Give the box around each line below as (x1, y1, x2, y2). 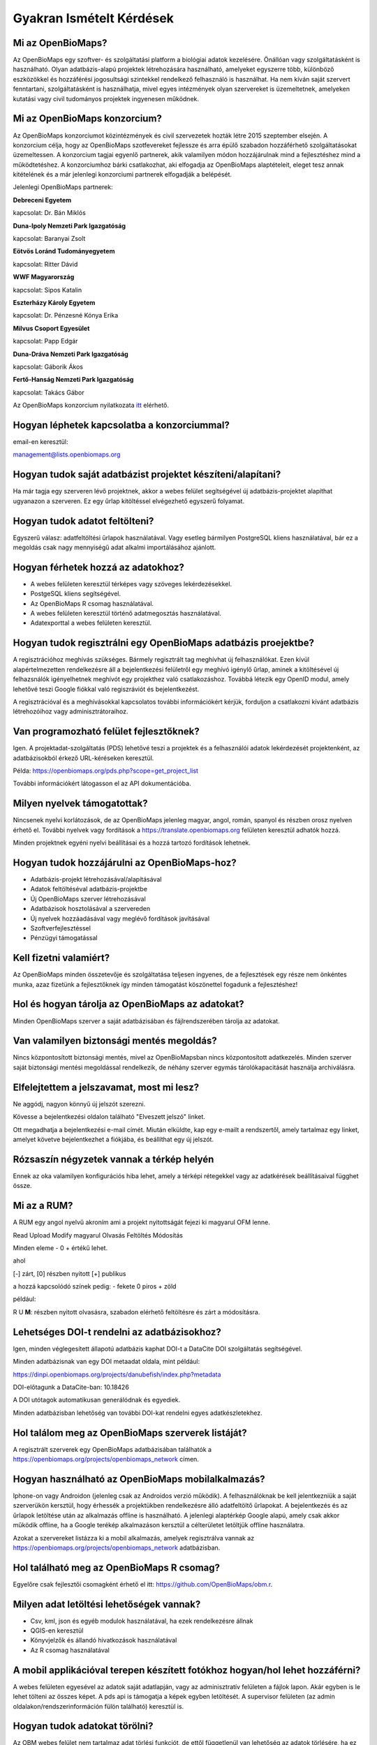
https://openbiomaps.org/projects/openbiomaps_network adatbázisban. (13, 1543, 221, 1552)
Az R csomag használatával (30, 1646, 110, 1654)
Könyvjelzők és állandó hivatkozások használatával (30, 1636, 177, 1644)
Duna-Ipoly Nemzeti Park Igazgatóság (13, 221, 126, 230)
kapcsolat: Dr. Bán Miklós (13, 209, 87, 217)
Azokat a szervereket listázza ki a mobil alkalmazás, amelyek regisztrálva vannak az (13, 1534, 255, 1542)
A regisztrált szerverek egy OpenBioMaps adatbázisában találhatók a (13, 1445, 212, 1453)
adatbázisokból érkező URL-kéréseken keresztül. (13, 754, 154, 762)
